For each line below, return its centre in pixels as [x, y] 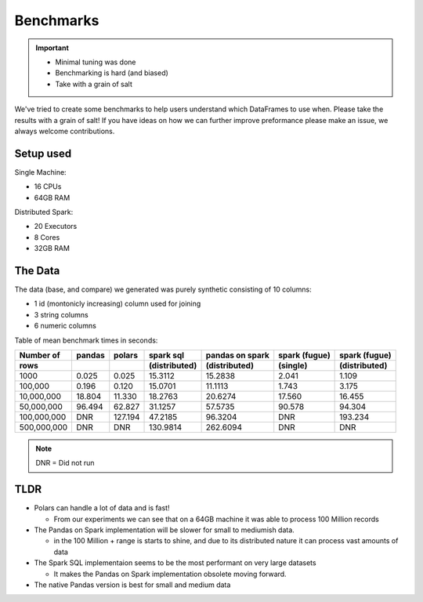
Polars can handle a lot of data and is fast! [102, 508]
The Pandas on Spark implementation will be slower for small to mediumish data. [164, 530]
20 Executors [56, 227]
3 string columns [61, 314]
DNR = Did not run [65, 463]
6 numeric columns [65, 326]
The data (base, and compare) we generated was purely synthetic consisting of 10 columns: [163, 289]
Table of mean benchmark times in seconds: [86, 340]
